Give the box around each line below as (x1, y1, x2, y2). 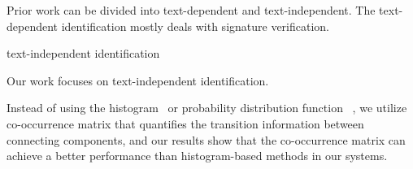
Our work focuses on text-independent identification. (7, 71, 269, 89)
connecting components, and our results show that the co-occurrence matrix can (7, 131, 406, 148)
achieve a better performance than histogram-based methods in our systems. (7, 147, 388, 164)
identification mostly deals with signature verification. (61, 17, 330, 34)
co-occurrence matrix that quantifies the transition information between (7, 115, 364, 132)
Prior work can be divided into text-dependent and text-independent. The (7, 2, 376, 18)
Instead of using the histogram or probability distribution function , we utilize (7, 99, 407, 116)
